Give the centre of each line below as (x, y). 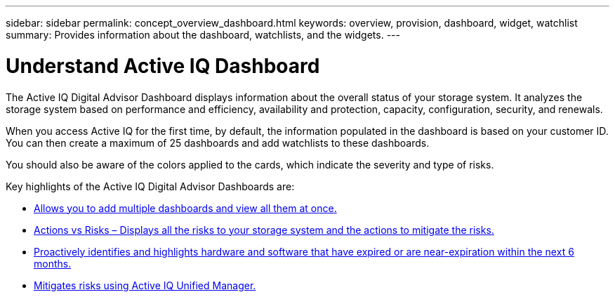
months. (53, 263)
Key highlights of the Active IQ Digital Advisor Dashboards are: (150, 186)
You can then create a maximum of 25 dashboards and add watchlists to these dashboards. (218, 143)
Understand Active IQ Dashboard (163, 66)
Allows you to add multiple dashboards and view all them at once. (185, 208)
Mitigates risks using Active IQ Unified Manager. (145, 285)
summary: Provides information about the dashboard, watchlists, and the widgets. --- (203, 35)
